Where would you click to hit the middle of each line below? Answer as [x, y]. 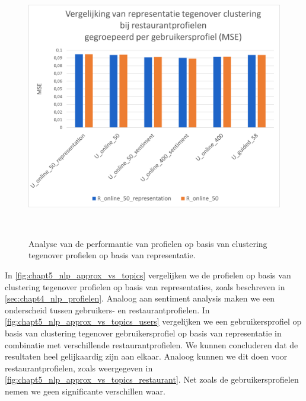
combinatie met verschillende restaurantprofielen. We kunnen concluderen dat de [152, 344]
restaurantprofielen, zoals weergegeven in [79, 368]
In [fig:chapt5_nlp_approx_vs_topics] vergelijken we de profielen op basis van [148, 275]
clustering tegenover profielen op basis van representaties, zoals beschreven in [145, 286]
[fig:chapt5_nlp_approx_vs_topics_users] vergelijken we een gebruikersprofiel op [153, 321]
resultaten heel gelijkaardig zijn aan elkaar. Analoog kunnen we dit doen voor [146, 356]
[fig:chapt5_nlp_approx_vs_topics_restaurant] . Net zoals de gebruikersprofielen [152, 379]
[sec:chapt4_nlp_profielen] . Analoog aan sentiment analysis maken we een [140, 298]
